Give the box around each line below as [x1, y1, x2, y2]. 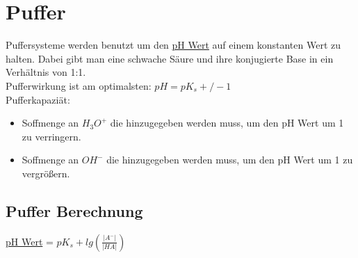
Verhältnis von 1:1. [6, 65, 86, 79]
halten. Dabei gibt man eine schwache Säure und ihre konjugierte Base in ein [6, 51, 334, 65]
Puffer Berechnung [6, 200, 143, 221]
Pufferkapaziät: [6, 92, 70, 106]
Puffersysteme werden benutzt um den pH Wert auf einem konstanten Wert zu [6, 38, 341, 52]
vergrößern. [22, 166, 70, 180]
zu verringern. [22, 129, 81, 143]
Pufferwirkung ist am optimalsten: [6, 78, 152, 92]
